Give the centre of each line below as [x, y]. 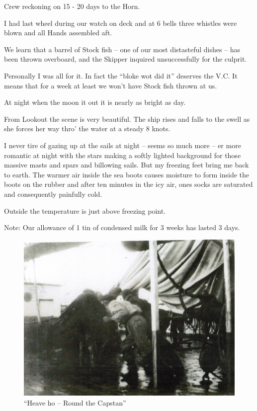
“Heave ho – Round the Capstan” [75, 402]
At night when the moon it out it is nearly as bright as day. [95, 102]
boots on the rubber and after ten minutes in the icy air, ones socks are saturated [128, 184]
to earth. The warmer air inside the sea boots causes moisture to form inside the [127, 174]
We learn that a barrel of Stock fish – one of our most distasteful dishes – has [122, 49]
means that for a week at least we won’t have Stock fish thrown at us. [111, 85]
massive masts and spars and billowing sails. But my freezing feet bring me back [127, 165]
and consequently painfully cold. [53, 194]
